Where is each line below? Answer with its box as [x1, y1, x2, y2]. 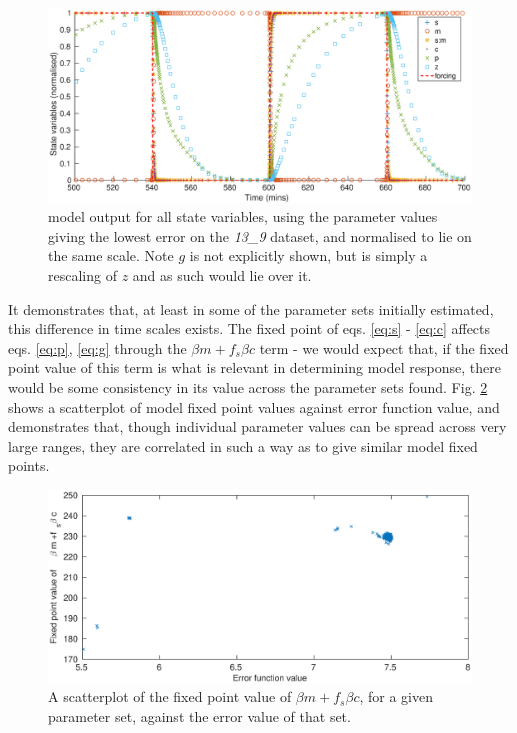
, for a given [359, 686, 434, 707]
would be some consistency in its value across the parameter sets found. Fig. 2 [8, 376, 488, 397]
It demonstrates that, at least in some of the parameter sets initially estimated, [8, 298, 494, 319]
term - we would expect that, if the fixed [259, 337, 509, 358]
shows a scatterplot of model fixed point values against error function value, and [8, 396, 500, 417]
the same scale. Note [48, 245, 174, 266]
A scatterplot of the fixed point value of [48, 686, 292, 707]
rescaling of [48, 264, 117, 285]
